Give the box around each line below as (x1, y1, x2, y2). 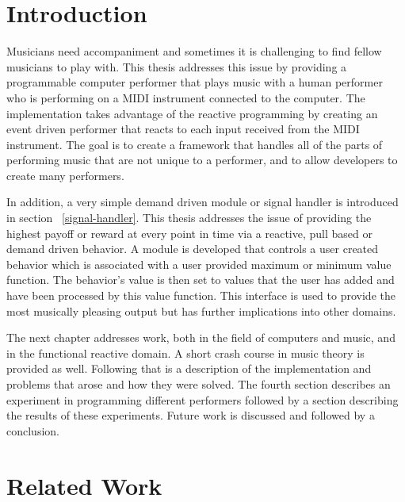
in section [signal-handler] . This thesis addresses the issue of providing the (6, 209, 372, 226)
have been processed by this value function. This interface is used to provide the (6, 287, 395, 304)
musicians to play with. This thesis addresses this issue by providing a (6, 58, 347, 75)
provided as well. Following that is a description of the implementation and (6, 360, 372, 377)
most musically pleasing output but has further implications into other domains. (6, 302, 396, 319)
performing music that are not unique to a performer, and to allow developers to (6, 151, 398, 168)
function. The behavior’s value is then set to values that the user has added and (6, 271, 395, 288)
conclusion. (6, 422, 59, 439)
